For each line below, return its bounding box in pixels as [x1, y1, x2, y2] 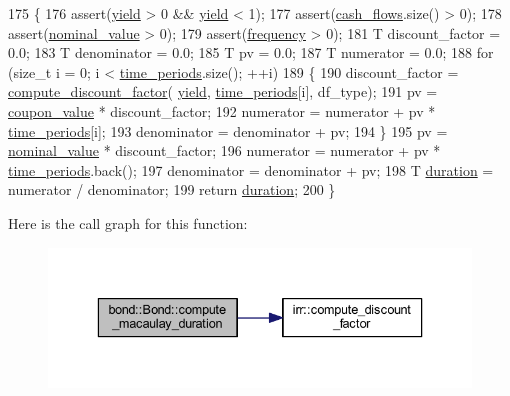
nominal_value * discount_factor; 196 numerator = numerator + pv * [8, 140, 441, 161]
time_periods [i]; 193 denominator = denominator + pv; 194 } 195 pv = [8, 120, 448, 141]
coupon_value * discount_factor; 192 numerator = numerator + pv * [8, 100, 436, 121]
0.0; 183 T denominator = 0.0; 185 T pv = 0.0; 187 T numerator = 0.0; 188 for [8, 42, 494, 63]
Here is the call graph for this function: [8, 212, 248, 233]
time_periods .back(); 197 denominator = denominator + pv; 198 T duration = [8, 159, 494, 180]
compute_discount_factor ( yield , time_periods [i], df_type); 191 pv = [8, 81, 438, 102]
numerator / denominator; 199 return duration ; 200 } [8, 179, 336, 200]
